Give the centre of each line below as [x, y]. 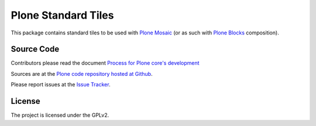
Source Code [35, 49]
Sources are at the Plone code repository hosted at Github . [82, 73]
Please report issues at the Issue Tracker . [61, 85]
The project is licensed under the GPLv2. [60, 115]
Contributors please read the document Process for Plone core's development [105, 63]
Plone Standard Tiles [62, 15]
